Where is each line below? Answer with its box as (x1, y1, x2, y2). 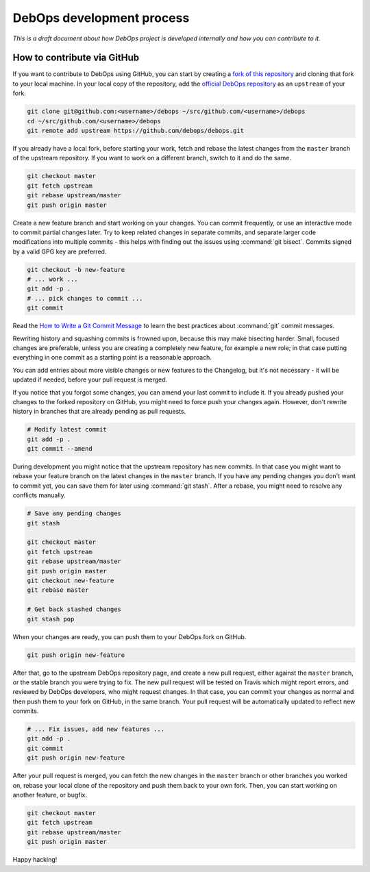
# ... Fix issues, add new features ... (27, 725, 164, 733)
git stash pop (27, 615, 75, 623)
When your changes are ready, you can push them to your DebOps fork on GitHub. (12, 632, 247, 640)
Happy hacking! (12, 856, 58, 864)
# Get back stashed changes (27, 606, 121, 613)
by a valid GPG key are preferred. (12, 247, 107, 256)
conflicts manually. (12, 491, 66, 499)
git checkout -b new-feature (27, 266, 125, 273)
